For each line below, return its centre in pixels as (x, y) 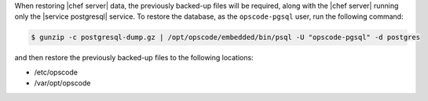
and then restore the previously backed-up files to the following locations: (134, 58)
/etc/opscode (56, 72)
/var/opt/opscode (62, 83)
